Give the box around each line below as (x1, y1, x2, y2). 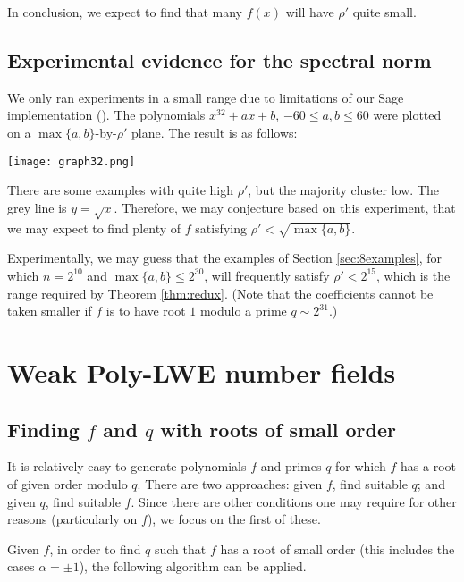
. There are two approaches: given (137, 474, 323, 493)
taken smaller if (7, 301, 92, 320)
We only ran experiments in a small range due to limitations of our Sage (7, 88, 404, 106)
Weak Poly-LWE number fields (7, 353, 396, 390)
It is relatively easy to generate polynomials (7, 457, 247, 476)
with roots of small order (160, 415, 396, 443)
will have (285, 3, 334, 21)
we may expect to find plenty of (7, 218, 181, 237)
